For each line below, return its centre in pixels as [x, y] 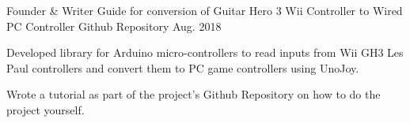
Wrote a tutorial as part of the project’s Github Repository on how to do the [194, 94]
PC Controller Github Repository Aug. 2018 [114, 26]
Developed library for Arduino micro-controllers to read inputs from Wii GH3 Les [205, 52]
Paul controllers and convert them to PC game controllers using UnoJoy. [183, 67]
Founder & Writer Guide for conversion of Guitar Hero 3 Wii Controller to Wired [205, 10]
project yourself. [46, 109]
